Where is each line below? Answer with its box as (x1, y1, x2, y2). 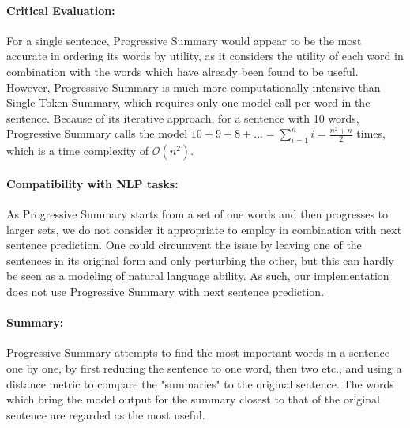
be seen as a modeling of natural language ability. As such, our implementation (6, 267, 389, 284)
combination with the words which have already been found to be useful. (6, 62, 359, 79)
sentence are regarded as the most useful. (6, 406, 205, 422)
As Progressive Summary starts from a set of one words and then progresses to (6, 205, 389, 222)
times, (356, 125, 386, 142)
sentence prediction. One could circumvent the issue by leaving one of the (6, 237, 362, 253)
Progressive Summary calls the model (6, 125, 188, 142)
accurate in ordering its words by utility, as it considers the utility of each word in (6, 47, 404, 64)
